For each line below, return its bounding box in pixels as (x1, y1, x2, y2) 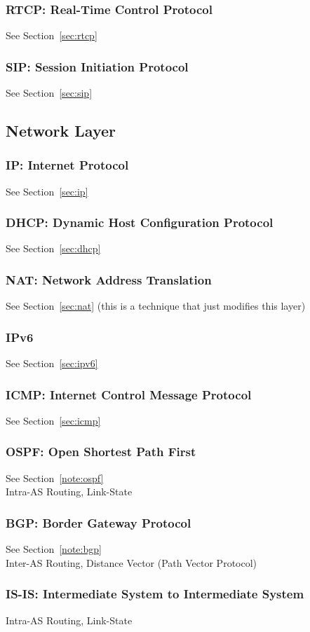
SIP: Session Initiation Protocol (6, 57, 189, 75)
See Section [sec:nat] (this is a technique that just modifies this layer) (6, 298, 306, 313)
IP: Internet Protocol (6, 156, 129, 174)
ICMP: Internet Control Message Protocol (6, 385, 252, 403)
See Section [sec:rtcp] (6, 28, 97, 43)
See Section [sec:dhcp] (6, 241, 101, 256)
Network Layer (6, 120, 116, 142)
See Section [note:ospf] (6, 470, 104, 485)
